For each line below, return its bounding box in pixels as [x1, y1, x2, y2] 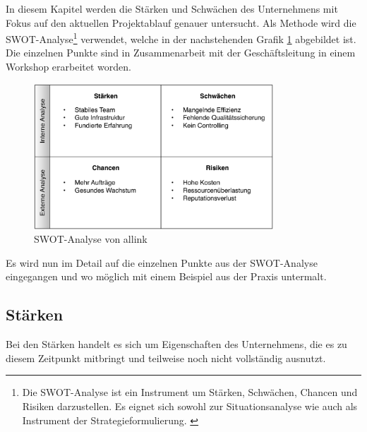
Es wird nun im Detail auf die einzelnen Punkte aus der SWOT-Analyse [6, 255, 318, 270]
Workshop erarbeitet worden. [6, 59, 131, 74]
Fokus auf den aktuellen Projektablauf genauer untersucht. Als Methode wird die [6, 15, 356, 30]
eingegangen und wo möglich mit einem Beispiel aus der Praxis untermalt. [6, 269, 327, 284]
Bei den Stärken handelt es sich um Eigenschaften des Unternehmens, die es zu [6, 337, 347, 352]
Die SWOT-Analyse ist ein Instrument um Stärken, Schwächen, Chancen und [22, 385, 358, 400]
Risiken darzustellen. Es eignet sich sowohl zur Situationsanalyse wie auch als [22, 399, 358, 413]
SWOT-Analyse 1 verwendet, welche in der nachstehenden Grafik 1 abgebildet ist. [6, 30, 356, 46]
